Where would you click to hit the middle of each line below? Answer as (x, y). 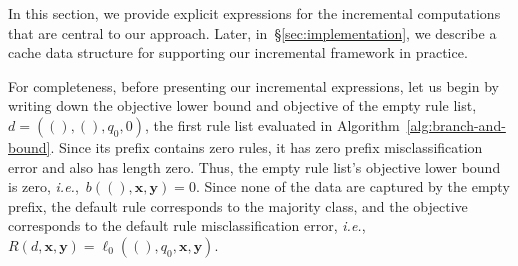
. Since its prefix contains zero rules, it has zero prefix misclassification (266, 146)
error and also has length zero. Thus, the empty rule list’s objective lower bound (254, 166)
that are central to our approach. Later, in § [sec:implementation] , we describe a (252, 32)
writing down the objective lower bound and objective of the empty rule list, (242, 105)
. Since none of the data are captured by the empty (352, 186)
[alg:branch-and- (456, 124)
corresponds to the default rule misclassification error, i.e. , (187, 225)
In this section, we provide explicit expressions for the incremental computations (254, 13)
